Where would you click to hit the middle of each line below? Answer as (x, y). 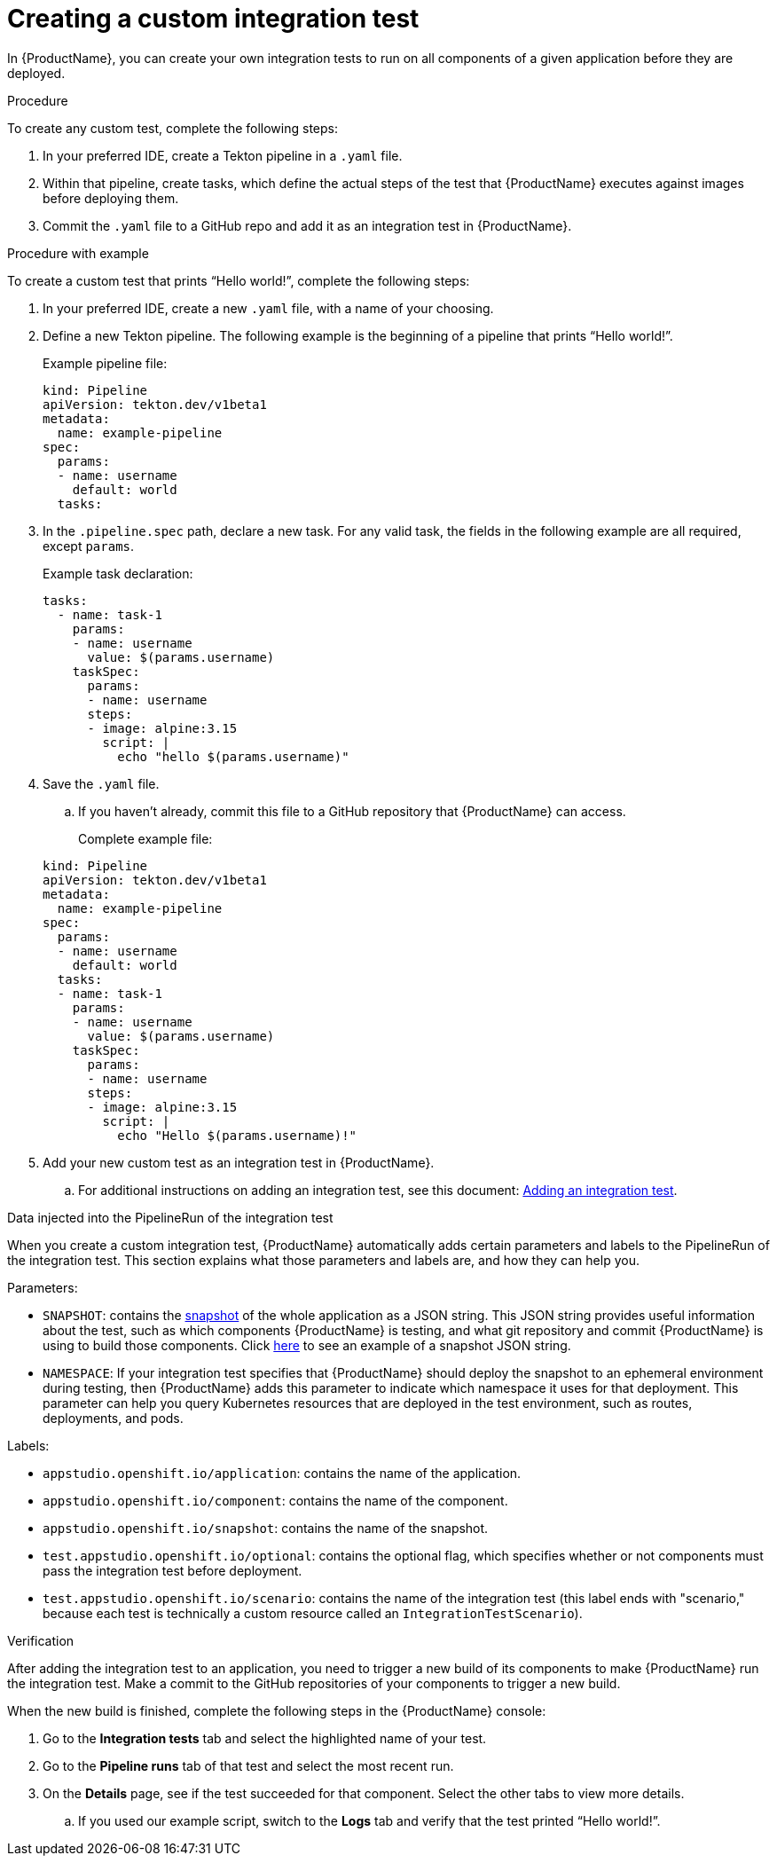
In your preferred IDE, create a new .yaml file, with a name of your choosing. (268, 308)
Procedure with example (78, 253)
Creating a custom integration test (213, 19)
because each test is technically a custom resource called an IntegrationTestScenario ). (313, 1613)
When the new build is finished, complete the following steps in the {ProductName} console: (277, 1710)
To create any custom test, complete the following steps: (173, 128)
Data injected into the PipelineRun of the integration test (170, 1217)
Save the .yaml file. (101, 783)
